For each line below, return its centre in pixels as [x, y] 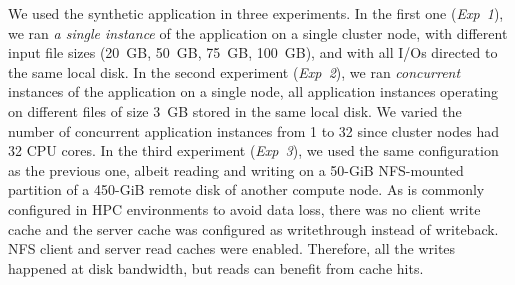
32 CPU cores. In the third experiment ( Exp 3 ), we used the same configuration [253, 150]
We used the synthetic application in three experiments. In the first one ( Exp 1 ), [256, 13]
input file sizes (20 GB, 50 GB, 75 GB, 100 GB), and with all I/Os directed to [253, 52]
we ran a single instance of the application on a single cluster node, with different [258, 32]
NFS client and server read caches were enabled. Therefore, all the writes [232, 248]
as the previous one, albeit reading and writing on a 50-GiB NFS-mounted [236, 169]
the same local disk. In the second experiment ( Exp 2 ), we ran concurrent [234, 71]
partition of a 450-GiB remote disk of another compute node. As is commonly [246, 189]
